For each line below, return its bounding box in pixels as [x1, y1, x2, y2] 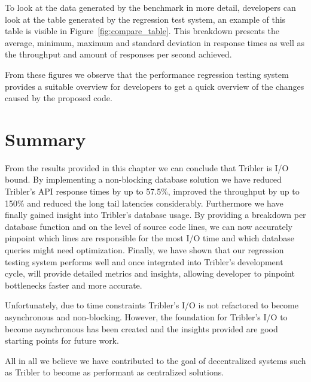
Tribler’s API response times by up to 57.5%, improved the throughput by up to [5, 185, 300, 198]
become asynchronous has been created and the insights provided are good [5, 322, 278, 335]
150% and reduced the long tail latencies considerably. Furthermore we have [5, 196, 283, 209]
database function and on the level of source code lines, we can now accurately [5, 220, 292, 232]
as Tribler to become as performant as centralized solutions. [5, 366, 224, 378]
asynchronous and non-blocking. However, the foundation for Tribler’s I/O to [5, 311, 288, 323]
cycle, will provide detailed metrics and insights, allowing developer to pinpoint [5, 267, 295, 280]
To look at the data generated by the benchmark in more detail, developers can [5, 1, 296, 13]
